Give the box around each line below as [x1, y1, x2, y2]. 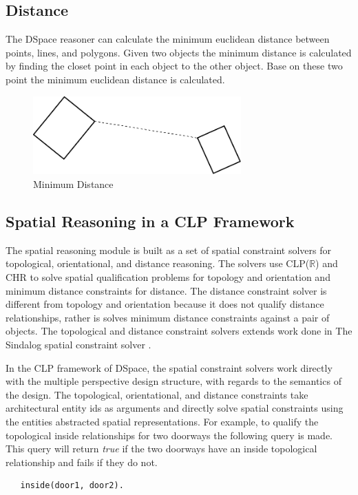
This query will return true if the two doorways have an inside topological [6, 441, 317, 456]
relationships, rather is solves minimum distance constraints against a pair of [6, 310, 330, 324]
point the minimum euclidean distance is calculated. [6, 72, 225, 86]
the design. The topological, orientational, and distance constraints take [6, 387, 308, 401]
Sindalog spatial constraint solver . [6, 337, 151, 351]
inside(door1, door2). [20, 481, 124, 491]
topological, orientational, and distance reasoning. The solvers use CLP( [6, 256, 310, 271]
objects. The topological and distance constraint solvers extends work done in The [6, 324, 352, 338]
